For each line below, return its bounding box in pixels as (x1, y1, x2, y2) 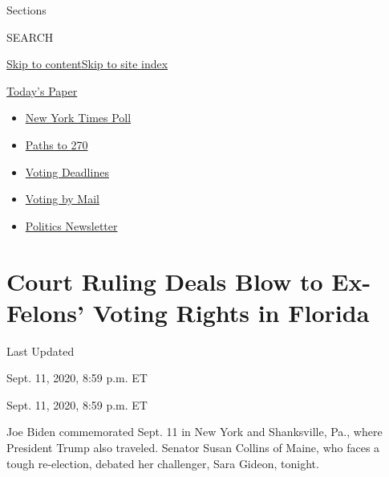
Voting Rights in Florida (92, 296, 370, 328)
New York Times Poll (25, 109, 132, 126)
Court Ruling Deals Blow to (6, 264, 323, 297)
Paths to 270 (25, 136, 88, 153)
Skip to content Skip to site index (6, 55, 168, 72)
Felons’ (6, 296, 84, 328)
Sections (6, 2, 47, 18)
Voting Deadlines (25, 163, 109, 180)
